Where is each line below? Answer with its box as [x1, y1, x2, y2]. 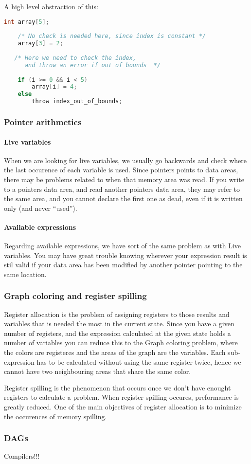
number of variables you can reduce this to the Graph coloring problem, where [4, 337, 238, 348]
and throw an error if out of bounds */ [24, 61, 161, 69]
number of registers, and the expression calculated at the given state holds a [4, 328, 231, 338]
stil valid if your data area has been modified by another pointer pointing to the [4, 260, 243, 270]
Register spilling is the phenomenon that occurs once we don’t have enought [4, 382, 231, 392]
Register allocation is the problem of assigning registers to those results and [4, 309, 230, 319]
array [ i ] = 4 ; [32, 83, 77, 91]
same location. [4, 269, 47, 279]
